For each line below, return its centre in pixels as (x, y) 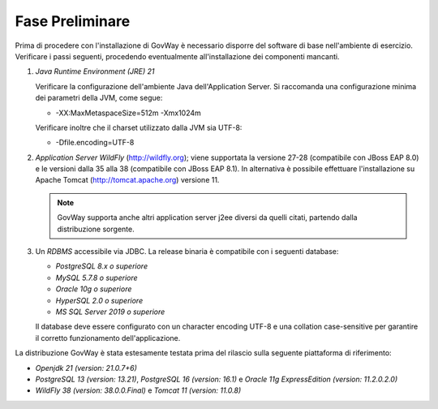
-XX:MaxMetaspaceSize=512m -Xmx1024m (129, 113)
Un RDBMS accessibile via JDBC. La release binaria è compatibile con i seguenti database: (187, 252)
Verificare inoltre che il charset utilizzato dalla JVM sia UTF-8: (139, 127)
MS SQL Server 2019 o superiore (110, 312)
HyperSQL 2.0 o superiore (99, 300)
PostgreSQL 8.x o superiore (102, 266)
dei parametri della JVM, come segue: (99, 98)
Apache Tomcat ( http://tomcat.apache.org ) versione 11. (127, 180)
